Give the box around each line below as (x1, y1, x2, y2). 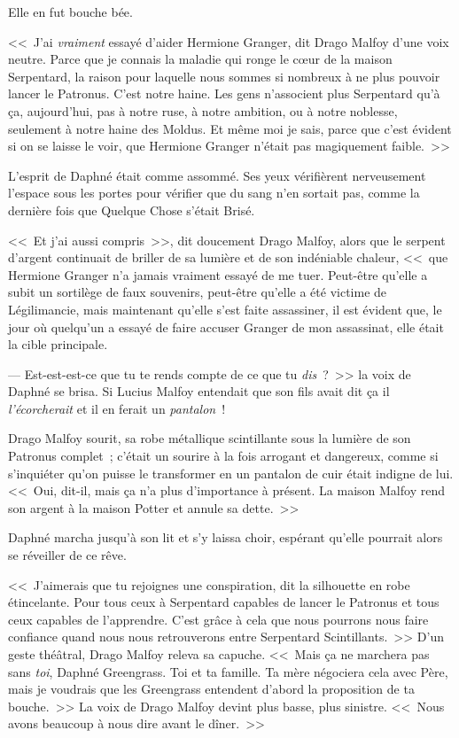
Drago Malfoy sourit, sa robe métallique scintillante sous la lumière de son (8, 429, 411, 447)
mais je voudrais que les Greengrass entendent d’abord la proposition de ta (8, 680, 415, 698)
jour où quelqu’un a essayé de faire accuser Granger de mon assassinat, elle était (8, 317, 444, 336)
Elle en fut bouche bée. (8, 3, 133, 20)
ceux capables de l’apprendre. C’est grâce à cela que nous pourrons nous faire (8, 610, 429, 628)
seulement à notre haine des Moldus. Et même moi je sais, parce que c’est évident (8, 119, 452, 137)
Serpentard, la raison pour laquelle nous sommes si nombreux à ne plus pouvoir (8, 66, 440, 85)
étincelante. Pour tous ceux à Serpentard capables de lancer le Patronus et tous (8, 593, 440, 611)
